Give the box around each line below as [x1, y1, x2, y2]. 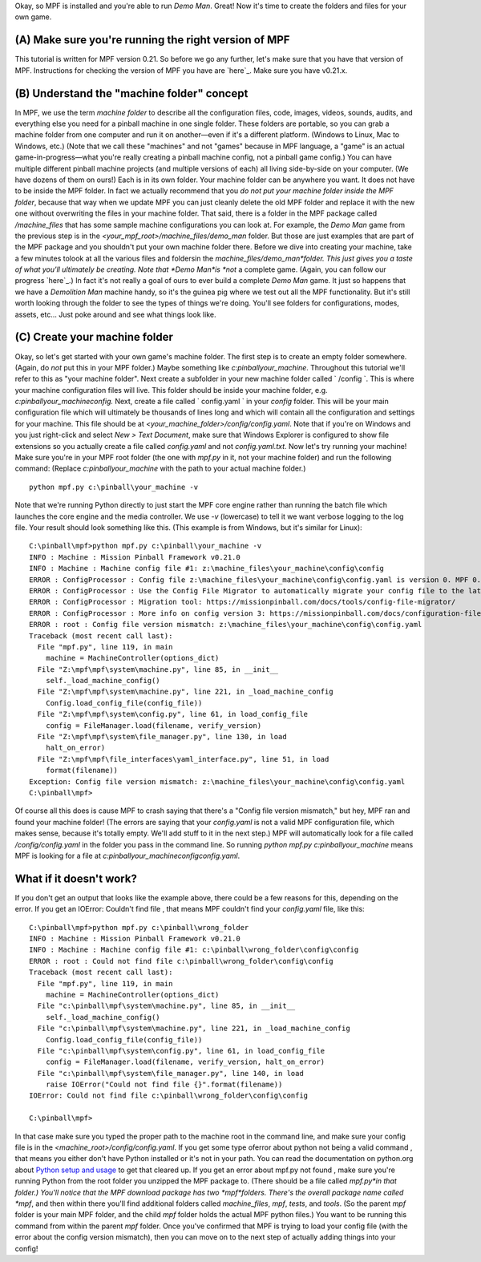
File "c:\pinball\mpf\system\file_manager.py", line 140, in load [37, 1069, 304, 1078]
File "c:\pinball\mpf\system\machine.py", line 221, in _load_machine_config [37, 1024, 350, 1033]
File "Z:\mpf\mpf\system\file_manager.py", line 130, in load [37, 732, 288, 742]
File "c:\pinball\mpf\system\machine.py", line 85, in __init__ [37, 1001, 296, 1010]
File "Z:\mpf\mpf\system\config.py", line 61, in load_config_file [37, 710, 309, 719]
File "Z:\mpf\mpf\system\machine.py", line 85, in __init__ [37, 665, 279, 673]
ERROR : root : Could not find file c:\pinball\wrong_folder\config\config [29, 957, 333, 965]
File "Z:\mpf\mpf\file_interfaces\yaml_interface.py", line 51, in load [37, 754, 329, 763]
